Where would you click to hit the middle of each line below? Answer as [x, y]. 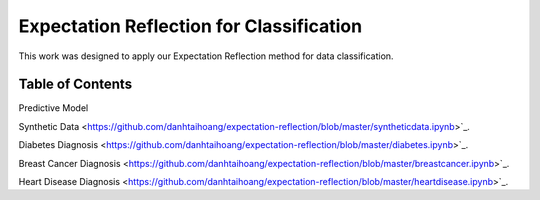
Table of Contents [75, 84]
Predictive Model [53, 108]
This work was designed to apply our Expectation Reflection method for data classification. [206, 56]
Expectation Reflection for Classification [190, 26]
